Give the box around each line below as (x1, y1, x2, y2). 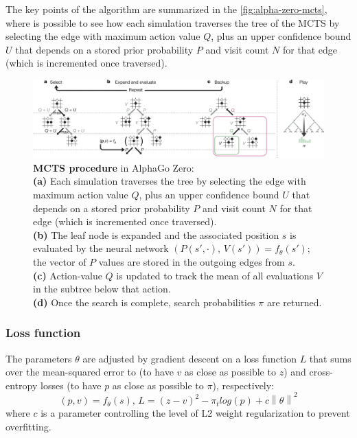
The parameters (5, 351, 72, 365)
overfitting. (5, 419, 51, 433)
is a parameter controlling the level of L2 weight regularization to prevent (41, 406, 350, 420)
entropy (5, 378, 38, 392)
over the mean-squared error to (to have (5, 365, 174, 379)
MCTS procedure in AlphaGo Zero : (33, 160, 194, 174)
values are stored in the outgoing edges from (98, 255, 285, 268)
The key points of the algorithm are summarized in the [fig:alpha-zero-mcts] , (5, 2, 327, 16)
